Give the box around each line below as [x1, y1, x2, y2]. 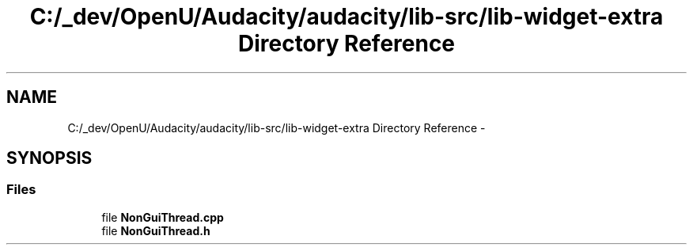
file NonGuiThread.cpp [101, 210, 224, 224]
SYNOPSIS [6, 148, 93, 169]
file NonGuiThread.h [101, 223, 210, 238]
